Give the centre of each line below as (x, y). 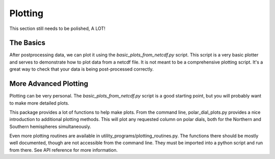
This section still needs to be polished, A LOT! (57, 28)
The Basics (28, 43)
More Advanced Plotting (49, 84)
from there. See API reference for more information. (64, 150)
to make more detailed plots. (39, 103)
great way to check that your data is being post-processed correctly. (81, 69)
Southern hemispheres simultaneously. (50, 126)
